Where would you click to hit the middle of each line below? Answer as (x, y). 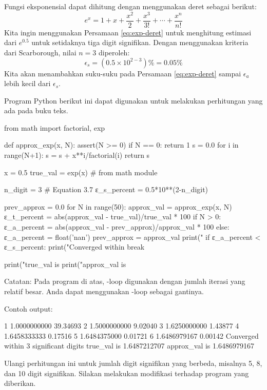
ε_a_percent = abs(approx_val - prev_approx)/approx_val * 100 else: (117, 227)
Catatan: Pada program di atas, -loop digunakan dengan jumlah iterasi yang (125, 281)
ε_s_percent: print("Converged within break (74, 247)
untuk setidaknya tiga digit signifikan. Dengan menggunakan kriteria (140, 42)
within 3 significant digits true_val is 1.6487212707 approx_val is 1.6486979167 (129, 346)
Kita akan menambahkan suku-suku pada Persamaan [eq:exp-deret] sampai (123, 73)
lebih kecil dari (27, 83)
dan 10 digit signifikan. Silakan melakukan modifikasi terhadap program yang (127, 373)
